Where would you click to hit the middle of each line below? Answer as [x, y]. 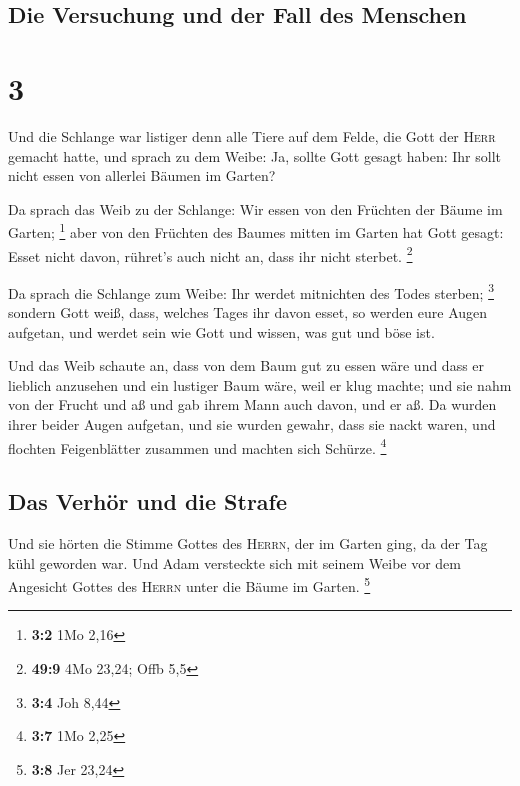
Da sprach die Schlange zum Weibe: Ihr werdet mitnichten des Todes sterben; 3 [251, 291]
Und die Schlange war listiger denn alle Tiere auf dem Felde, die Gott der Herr [252, 135]
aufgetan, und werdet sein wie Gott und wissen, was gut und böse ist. [221, 331]
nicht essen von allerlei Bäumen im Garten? [142, 175]
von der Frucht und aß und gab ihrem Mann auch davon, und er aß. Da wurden [252, 404]
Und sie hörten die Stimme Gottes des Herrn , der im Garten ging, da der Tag [248, 543]
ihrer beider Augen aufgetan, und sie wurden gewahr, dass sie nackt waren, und [252, 424]
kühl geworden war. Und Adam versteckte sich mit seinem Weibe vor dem [234, 562]
